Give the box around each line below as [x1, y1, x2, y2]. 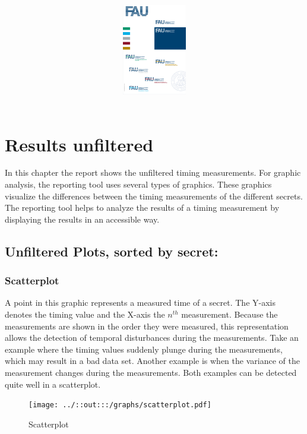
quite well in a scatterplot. [5, 378, 101, 390]
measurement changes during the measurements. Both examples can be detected [5, 366, 297, 379]
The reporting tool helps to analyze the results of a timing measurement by [5, 201, 280, 214]
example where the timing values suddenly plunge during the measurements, [5, 343, 283, 355]
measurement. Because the [181, 308, 278, 321]
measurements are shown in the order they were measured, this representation [5, 319, 289, 332]
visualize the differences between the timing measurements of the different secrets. [5, 189, 303, 202]
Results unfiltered [5, 132, 154, 156]
